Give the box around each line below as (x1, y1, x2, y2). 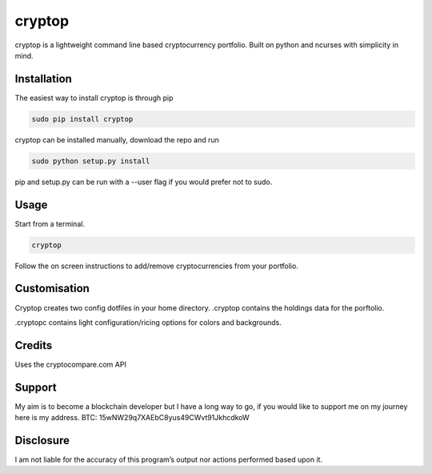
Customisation (14, 282, 90, 295)
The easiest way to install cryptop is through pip (14, 93, 174, 102)
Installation (14, 72, 72, 86)
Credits (14, 339, 53, 352)
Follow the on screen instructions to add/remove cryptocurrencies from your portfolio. (14, 261, 299, 271)
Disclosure (14, 433, 70, 447)
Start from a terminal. (14, 218, 86, 228)
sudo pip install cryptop (31, 114, 134, 123)
